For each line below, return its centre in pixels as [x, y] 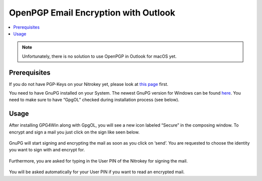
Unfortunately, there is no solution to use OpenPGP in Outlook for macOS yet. [99, 56]
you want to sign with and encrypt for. [47, 150]
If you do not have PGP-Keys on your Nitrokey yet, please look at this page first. [89, 84]
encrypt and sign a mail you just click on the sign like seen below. [74, 132]
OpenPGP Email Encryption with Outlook [92, 13]
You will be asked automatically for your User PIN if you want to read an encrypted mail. [97, 172]
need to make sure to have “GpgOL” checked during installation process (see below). [94, 100]
